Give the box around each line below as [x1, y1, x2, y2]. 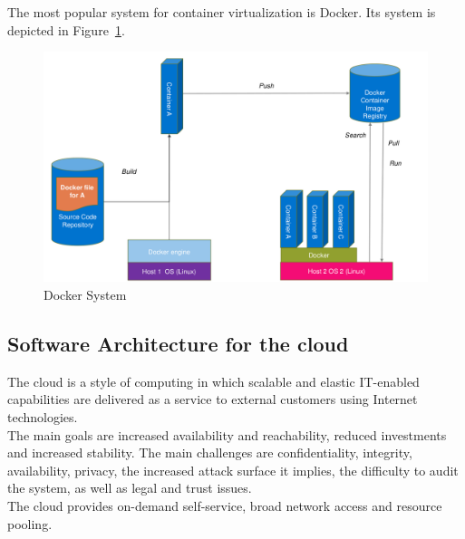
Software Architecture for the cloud [7, 330, 349, 357]
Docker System [44, 285, 127, 304]
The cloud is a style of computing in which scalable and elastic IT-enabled [7, 371, 420, 390]
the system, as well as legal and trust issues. [7, 478, 252, 497]
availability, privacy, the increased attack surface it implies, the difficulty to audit [7, 460, 459, 479]
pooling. [7, 514, 53, 533]
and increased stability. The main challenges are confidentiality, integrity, [7, 443, 412, 462]
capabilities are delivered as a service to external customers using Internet [7, 390, 418, 409]
